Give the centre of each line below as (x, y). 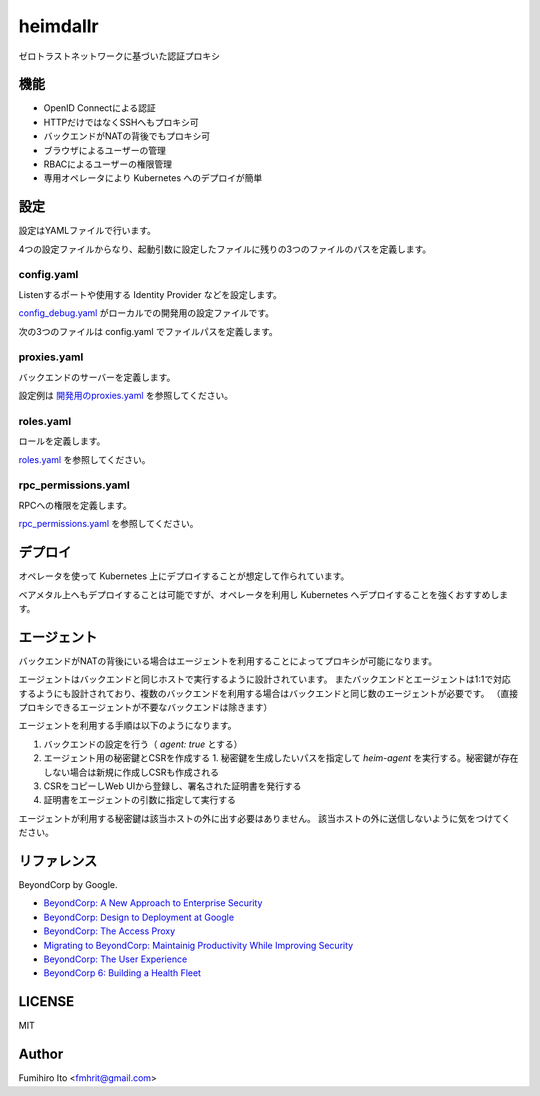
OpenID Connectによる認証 (99, 108)
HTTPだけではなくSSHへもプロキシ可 (121, 122)
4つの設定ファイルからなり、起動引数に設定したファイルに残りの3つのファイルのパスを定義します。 (225, 249)
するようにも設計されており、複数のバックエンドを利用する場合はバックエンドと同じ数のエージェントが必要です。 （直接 (268, 693)
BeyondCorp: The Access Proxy (109, 931)
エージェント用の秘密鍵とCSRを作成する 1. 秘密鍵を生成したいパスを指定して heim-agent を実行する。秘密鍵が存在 (281, 758)
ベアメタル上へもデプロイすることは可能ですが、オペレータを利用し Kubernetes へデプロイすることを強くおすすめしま (263, 594)
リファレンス (58, 860)
